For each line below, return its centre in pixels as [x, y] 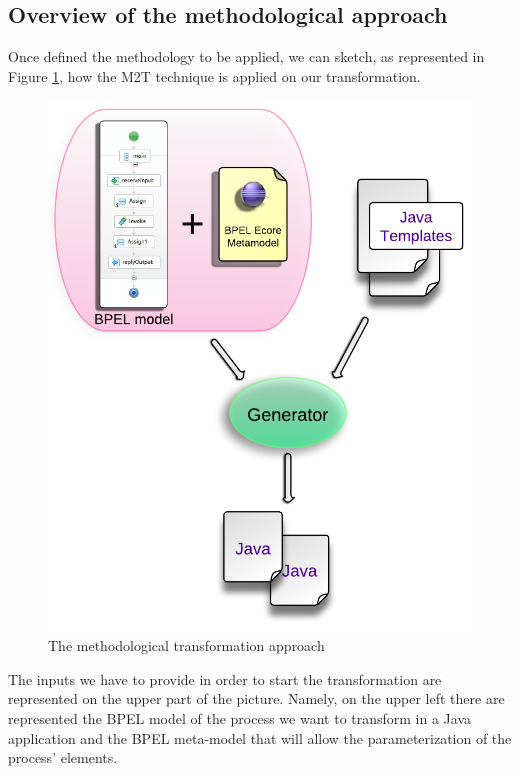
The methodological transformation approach [186, 645]
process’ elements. [63, 757]
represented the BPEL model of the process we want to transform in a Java [240, 717]
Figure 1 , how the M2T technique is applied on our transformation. [214, 75]
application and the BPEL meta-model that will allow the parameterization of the [260, 737]
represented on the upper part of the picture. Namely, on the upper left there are [256, 698]
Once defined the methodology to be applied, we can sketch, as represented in [246, 56]
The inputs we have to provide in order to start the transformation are [225, 678]
